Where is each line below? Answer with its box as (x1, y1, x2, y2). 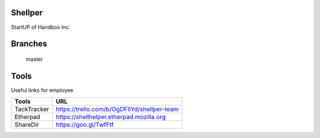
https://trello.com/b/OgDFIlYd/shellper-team (55, 105, 179, 113)
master (25, 55, 43, 63)
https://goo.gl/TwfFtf (55, 121, 114, 129)
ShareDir (14, 121, 39, 129)
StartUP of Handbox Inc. (11, 24, 71, 31)
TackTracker (14, 105, 50, 113)
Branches (11, 39, 47, 49)
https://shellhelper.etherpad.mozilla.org (55, 113, 166, 121)
